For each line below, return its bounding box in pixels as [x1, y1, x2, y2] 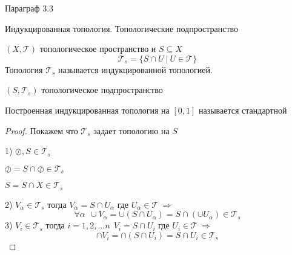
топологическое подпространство [41, 83, 163, 96]
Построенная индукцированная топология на [5, 103, 170, 116]
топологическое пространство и [39, 42, 156, 55]
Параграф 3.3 [5, 2, 54, 14]
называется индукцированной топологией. [58, 63, 213, 76]
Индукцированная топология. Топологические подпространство [5, 22, 239, 34]
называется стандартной [198, 103, 287, 116]
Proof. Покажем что [5, 124, 78, 137]
